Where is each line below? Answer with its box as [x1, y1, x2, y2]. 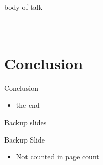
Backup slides [4, 116, 47, 127]
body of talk [4, 2, 43, 12]
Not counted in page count [16, 151, 99, 162]
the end [16, 100, 40, 110]
